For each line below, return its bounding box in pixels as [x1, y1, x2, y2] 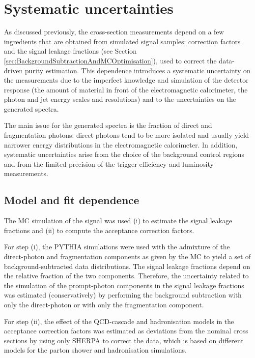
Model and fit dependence [4, 192, 140, 208]
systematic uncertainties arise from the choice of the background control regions [4, 149, 245, 159]
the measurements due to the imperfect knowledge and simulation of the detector [4, 75, 249, 85]
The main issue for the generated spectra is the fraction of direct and [4, 120, 212, 130]
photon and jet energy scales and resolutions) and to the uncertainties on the [4, 94, 236, 104]
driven [4, 65, 23, 75]
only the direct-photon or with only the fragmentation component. [4, 299, 204, 309]
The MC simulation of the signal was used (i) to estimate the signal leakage [4, 215, 232, 226]
